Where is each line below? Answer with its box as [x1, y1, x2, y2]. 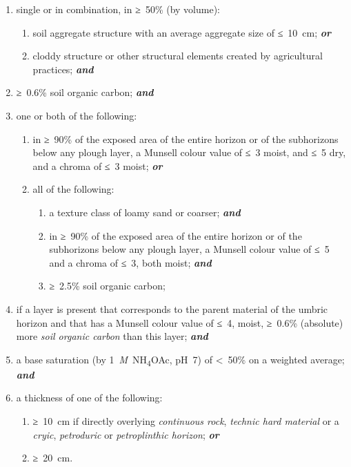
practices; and [32, 61, 94, 76]
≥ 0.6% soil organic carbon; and [16, 85, 154, 99]
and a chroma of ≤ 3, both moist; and [49, 255, 212, 269]
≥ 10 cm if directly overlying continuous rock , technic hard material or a [32, 414, 339, 428]
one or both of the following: [16, 108, 137, 122]
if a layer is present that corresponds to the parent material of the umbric [16, 301, 328, 316]
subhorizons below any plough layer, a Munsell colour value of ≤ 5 [49, 242, 330, 256]
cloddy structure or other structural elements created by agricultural [32, 48, 323, 63]
